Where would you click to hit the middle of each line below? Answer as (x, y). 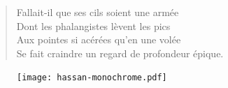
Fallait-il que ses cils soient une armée (98, 12)
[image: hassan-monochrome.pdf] (92, 78)
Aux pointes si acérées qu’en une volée (99, 39)
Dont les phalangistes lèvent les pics (93, 25)
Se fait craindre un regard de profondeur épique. (120, 53)
